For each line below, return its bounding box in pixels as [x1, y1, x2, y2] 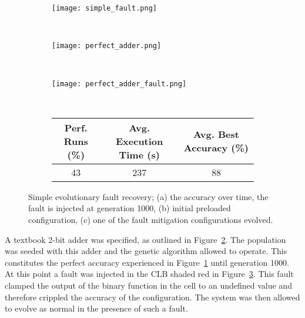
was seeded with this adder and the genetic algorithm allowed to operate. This [5, 245, 287, 257]
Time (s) [119, 147, 160, 161]
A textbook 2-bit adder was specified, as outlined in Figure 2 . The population [5, 233, 286, 245]
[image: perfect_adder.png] [52, 42, 162, 50]
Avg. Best [193, 127, 239, 141]
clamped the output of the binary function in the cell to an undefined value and [5, 279, 292, 291]
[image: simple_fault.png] [52, 4, 157, 12]
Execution [115, 134, 163, 148]
